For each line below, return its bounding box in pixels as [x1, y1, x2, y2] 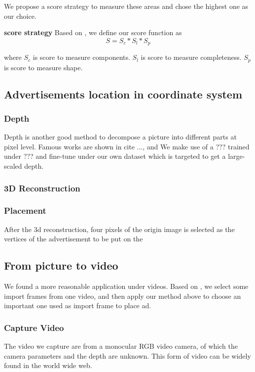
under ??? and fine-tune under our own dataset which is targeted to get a [4, 151, 226, 161]
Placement [4, 204, 46, 217]
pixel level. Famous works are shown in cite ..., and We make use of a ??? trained [4, 141, 250, 151]
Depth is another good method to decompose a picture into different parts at [4, 132, 237, 142]
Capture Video [4, 321, 64, 333]
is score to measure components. [33, 52, 130, 62]
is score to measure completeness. [141, 52, 242, 62]
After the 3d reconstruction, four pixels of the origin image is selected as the [4, 224, 235, 234]
